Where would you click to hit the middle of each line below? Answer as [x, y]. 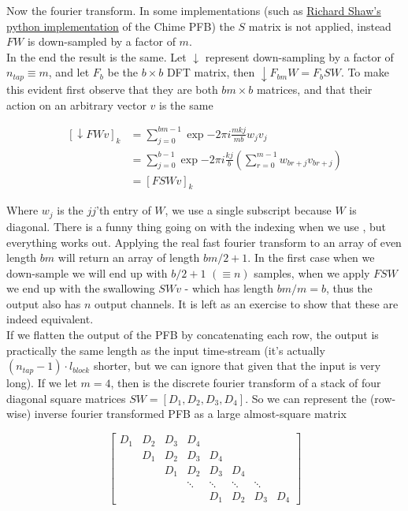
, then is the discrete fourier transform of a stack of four [246, 383]
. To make [365, 72]
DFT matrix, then [211, 72]
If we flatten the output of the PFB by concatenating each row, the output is [193, 335]
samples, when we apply [312, 272]
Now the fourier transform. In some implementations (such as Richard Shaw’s [194, 10]
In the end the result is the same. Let [96, 56]
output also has [44, 303]
